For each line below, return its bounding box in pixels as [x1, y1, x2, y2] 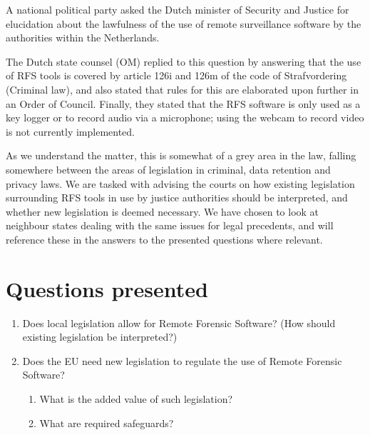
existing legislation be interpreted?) [22, 329, 178, 344]
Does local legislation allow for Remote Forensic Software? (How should [22, 315, 336, 330]
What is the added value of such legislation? [39, 391, 233, 406]
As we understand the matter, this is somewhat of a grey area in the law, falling [6, 148, 356, 163]
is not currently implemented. [6, 124, 135, 139]
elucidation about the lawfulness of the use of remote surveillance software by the [6, 16, 361, 31]
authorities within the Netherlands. [6, 30, 160, 45]
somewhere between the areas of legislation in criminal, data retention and [6, 161, 331, 176]
